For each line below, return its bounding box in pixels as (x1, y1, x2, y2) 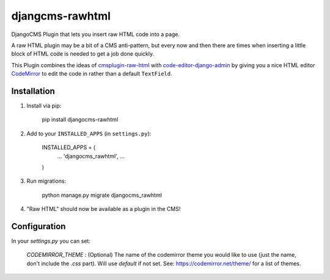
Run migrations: (26, 177, 67, 185)
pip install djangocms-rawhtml (42, 116, 119, 123)
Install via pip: (26, 102, 62, 109)
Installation (11, 86, 55, 96)
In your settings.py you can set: (11, 237, 91, 245)
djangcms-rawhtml (11, 9, 111, 23)
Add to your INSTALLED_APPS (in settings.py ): (26, 130, 152, 137)
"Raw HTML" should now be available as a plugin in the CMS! (26, 205, 181, 213)
